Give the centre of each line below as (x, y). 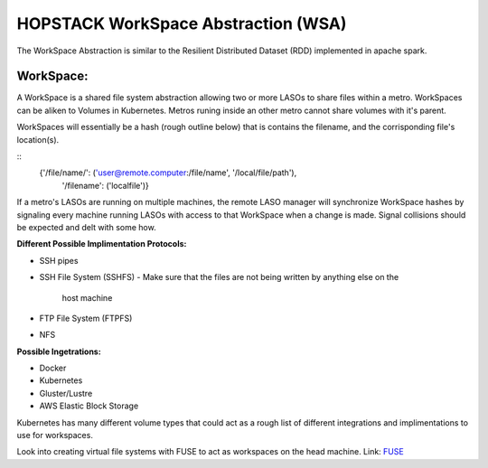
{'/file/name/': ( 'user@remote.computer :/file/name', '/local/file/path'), (168, 173)
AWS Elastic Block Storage (89, 406)
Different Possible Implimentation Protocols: (102, 244)
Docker (53, 368)
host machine (87, 297)
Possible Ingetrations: (59, 351)
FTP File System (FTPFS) (86, 318)
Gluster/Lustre (66, 393)
